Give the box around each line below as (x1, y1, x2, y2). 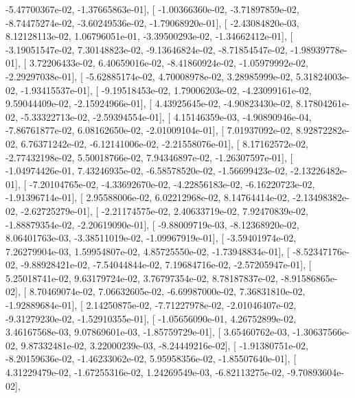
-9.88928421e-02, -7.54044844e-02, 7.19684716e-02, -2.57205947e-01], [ (21, 257, 312, 272)
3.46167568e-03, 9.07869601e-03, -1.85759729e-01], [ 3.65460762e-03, (5, 325, 290, 339)
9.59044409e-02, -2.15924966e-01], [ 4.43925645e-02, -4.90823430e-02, (5, 96, 293, 110)
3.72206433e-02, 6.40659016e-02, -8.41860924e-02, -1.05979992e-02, (29, 56, 308, 70)
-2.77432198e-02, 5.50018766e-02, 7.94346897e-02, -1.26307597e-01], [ (5, 150, 293, 164)
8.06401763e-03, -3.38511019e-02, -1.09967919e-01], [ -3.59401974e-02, (5, 231, 297, 245)
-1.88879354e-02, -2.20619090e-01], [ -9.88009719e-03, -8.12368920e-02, (5, 217, 299, 231)
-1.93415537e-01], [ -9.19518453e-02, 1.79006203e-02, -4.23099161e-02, (21, 82, 312, 97)
